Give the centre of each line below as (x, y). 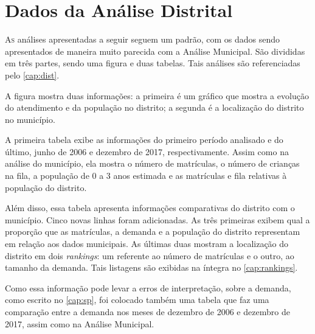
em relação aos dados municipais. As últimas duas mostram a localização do (147, 244)
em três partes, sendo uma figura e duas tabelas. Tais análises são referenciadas (153, 63)
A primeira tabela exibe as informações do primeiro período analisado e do (144, 140)
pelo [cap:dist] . (32, 75)
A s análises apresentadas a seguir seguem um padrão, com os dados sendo (142, 39)
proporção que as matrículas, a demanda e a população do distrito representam (153, 231)
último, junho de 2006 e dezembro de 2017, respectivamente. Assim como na (147, 151)
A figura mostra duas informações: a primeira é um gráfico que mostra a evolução (157, 95)
